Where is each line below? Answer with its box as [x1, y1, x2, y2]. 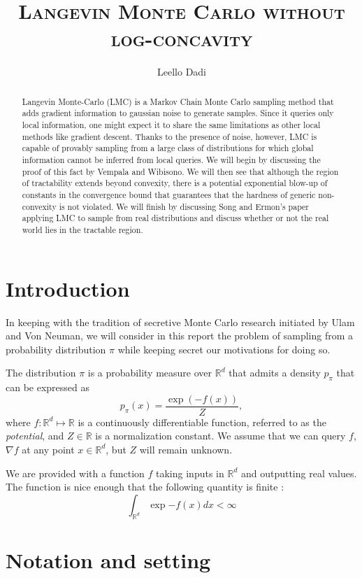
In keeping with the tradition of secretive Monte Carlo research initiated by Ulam [6, 314, 355, 329]
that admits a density [229, 365, 321, 380]
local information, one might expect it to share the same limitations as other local [22, 119, 321, 131]
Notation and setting [6, 545, 211, 574]
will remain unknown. [139, 442, 233, 456]
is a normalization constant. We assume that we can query [95, 428, 346, 443]
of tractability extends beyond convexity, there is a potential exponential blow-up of [22, 177, 328, 189]
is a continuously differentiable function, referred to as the [78, 414, 326, 429]
